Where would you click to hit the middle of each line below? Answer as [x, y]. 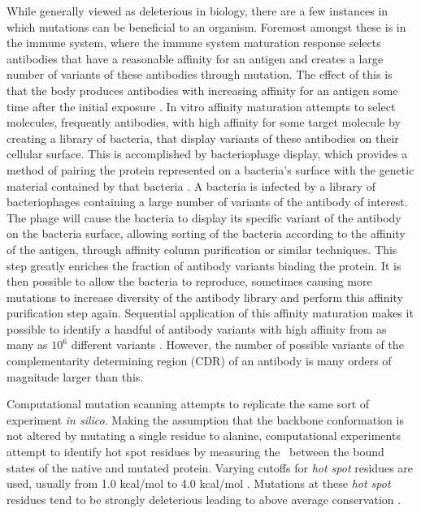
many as [27, 345]
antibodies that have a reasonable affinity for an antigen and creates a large [195, 58]
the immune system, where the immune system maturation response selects [194, 43]
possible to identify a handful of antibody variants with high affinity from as [197, 328]
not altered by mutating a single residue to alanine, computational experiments [204, 435]
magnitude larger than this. [75, 376]
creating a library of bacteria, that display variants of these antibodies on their [203, 138]
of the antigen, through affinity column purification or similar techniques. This [202, 249]
